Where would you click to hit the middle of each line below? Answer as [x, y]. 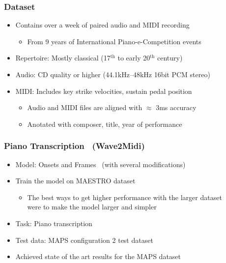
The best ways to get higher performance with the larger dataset [125, 197]
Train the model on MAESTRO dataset [75, 181]
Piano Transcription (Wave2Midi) [74, 146]
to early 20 [134, 58]
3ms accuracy [176, 107]
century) [170, 58]
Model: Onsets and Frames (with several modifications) [100, 164]
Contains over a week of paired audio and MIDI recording [102, 25]
